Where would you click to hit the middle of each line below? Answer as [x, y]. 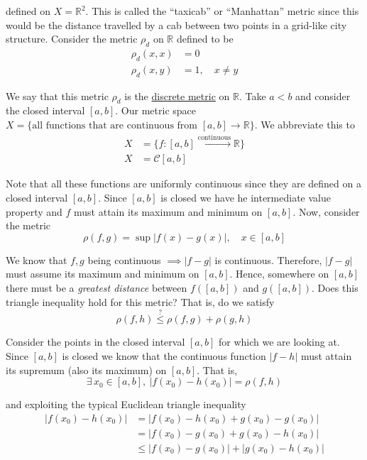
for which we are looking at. [279, 342]
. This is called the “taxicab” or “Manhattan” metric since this [222, 11]
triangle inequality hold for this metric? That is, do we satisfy [140, 301]
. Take [252, 95]
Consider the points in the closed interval [95, 342]
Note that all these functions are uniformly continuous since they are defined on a [183, 184]
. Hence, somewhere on [279, 274]
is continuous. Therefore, [268, 259]
